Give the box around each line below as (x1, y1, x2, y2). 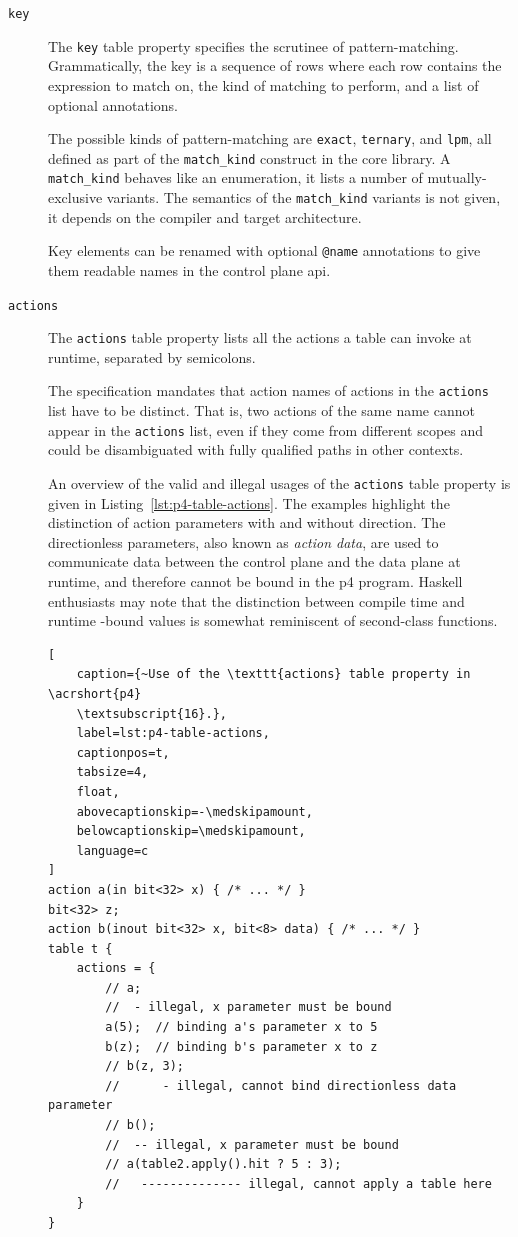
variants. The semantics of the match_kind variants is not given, (106, 187, 501, 208)
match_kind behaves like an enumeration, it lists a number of (48, 167, 423, 188)
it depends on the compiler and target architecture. (48, 206, 362, 227)
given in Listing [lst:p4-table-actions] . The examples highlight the (48, 492, 450, 513)
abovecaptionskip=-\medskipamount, (76, 804, 313, 819)
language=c (76, 843, 149, 858)
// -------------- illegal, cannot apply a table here (105, 1176, 492, 1191)
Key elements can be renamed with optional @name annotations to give (48, 240, 481, 261)
